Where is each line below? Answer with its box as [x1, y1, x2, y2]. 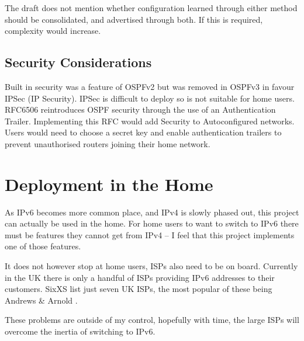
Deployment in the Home [5, 172, 213, 196]
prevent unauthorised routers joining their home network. [5, 137, 210, 149]
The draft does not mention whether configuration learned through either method [5, 2, 298, 13]
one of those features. [5, 240, 81, 252]
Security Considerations [5, 53, 152, 71]
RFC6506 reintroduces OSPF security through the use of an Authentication [5, 103, 276, 116]
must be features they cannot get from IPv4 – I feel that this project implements [5, 228, 295, 241]
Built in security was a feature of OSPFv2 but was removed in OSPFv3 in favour [5, 80, 295, 92]
